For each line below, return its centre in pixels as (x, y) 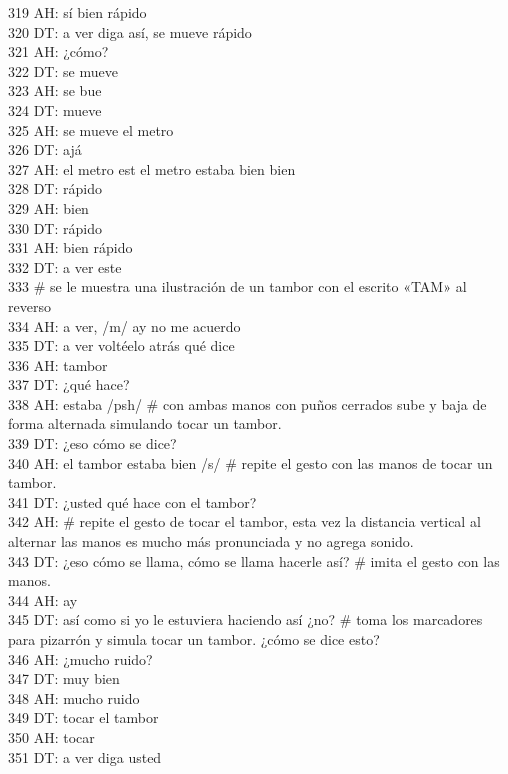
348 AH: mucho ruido (74, 697)
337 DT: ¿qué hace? (69, 384)
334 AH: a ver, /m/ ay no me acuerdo (124, 325)
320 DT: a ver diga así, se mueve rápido (130, 31)
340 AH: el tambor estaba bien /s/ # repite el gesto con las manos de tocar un (250, 462)
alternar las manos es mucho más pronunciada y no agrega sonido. (211, 541)
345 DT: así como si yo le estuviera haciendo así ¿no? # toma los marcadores (245, 619)
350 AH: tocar (51, 736)
